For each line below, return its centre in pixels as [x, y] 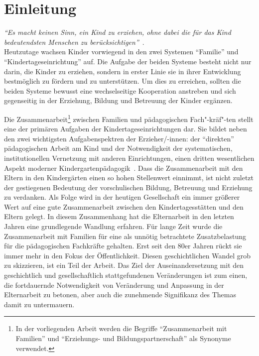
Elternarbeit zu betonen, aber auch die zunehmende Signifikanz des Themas [120, 295]
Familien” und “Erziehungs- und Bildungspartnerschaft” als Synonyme [123, 338]
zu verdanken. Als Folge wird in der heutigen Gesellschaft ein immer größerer [122, 197]
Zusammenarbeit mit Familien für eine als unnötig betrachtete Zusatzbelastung [125, 236]
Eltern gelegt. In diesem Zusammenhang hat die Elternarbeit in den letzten [119, 216]
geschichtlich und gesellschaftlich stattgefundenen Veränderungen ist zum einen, [126, 275]
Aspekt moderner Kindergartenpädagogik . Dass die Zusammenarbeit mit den [124, 168]
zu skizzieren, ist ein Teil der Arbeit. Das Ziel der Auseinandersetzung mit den [124, 265]
